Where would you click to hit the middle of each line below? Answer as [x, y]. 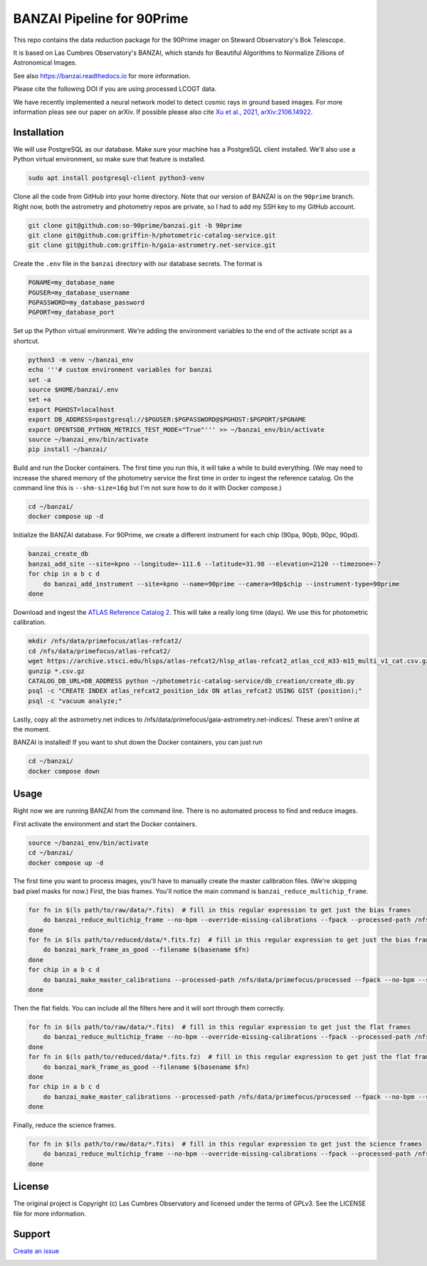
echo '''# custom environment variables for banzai [120, 370]
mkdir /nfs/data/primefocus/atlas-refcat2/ [105, 641]
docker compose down [64, 771]
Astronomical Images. [45, 63]
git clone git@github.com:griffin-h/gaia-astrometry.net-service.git [152, 245]
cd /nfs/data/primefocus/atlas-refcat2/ [99, 651]
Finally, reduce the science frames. [65, 1125]
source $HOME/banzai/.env [73, 389]
